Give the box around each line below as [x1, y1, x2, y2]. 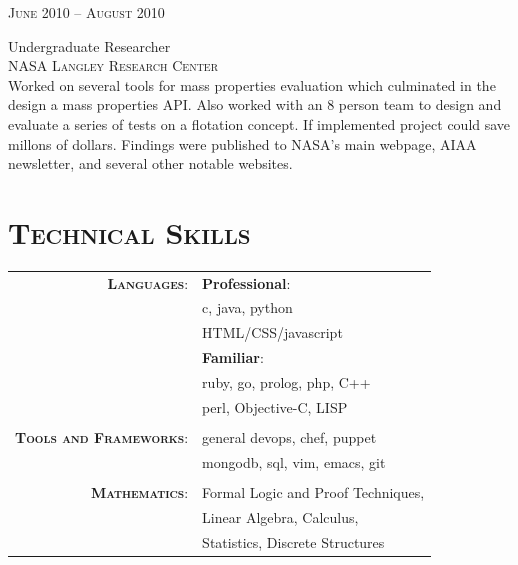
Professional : [202, 272, 291, 293]
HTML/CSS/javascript [202, 322, 343, 343]
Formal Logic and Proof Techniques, [202, 481, 425, 502]
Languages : [107, 272, 189, 293]
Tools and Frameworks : [15, 426, 189, 447]
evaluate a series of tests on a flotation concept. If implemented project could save [8, 113, 511, 134]
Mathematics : [90, 481, 189, 502]
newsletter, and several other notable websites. [8, 153, 293, 174]
